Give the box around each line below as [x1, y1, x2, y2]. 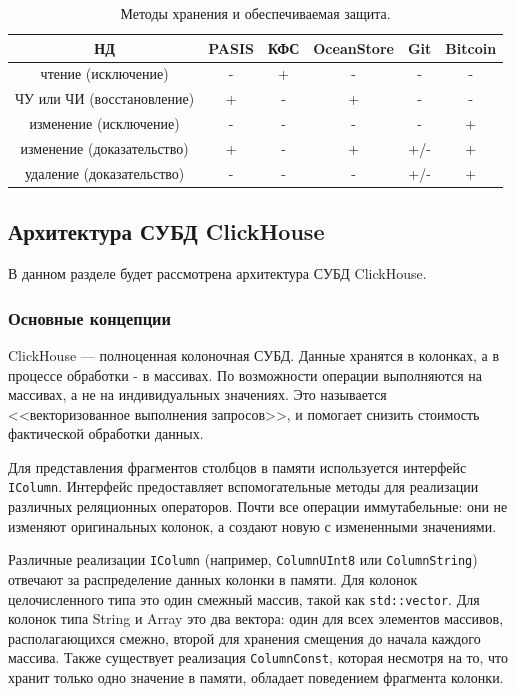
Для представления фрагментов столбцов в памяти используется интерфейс [8, 456, 467, 477]
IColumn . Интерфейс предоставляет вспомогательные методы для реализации [8, 476, 479, 497]
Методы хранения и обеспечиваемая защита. [120, 3, 391, 23]
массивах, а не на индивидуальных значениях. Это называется [8, 384, 387, 405]
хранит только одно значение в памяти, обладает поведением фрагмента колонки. [8, 667, 504, 688]
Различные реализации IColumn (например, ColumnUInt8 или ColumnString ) [8, 549, 478, 570]
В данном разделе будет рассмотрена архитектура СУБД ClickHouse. [8, 263, 427, 284]
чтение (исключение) [40, 63, 169, 84]
